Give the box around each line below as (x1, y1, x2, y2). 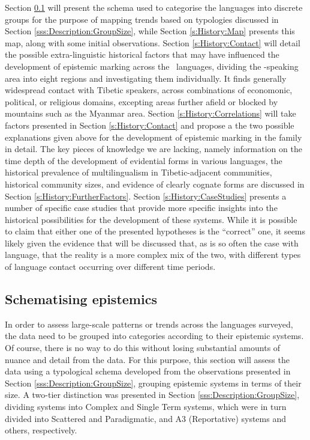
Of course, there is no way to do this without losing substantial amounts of (5, 341, 281, 354)
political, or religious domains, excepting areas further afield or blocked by (5, 95, 278, 108)
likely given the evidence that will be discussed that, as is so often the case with (5, 236, 299, 249)
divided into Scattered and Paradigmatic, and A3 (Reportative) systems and (5, 412, 286, 424)
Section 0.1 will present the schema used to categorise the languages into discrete (5, 1, 303, 13)
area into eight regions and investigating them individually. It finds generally (5, 72, 287, 84)
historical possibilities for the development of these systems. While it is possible (5, 213, 297, 225)
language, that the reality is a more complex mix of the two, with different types (5, 248, 301, 261)
